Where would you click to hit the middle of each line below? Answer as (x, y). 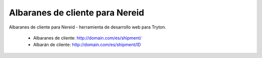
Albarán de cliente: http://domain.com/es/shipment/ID (87, 45)
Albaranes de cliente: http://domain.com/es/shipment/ (87, 38)
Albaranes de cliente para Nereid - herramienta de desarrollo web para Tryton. (88, 27)
